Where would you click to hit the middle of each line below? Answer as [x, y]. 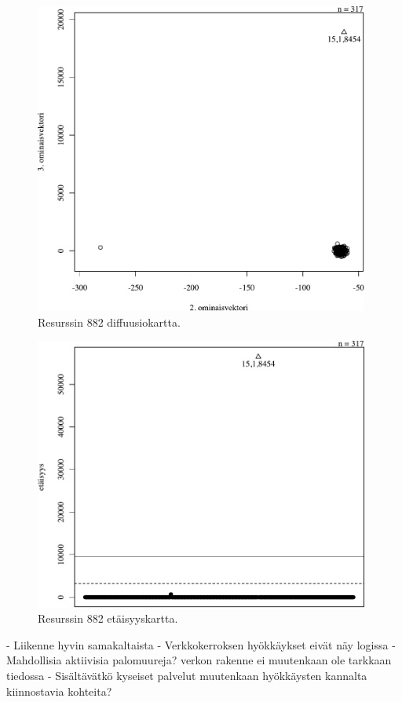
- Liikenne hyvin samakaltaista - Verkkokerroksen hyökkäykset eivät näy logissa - [201, 644]
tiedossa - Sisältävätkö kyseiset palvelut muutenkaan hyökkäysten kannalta [187, 676]
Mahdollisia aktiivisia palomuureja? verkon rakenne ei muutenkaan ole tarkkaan [199, 660]
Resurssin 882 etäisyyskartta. [108, 618]
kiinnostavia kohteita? [59, 691]
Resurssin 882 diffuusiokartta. [109, 322]
